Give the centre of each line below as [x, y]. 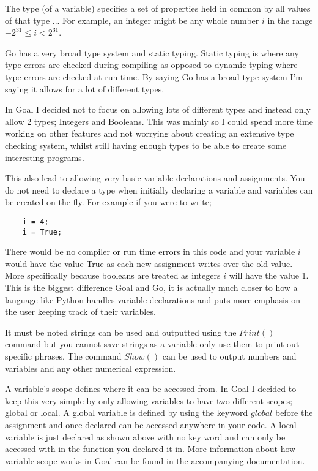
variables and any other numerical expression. [91, 368]
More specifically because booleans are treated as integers [113, 275]
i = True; [42, 232]
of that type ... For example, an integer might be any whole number [132, 20]
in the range [290, 20]
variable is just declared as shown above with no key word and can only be [145, 436]
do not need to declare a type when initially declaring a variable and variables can [159, 190]
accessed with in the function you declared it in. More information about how [150, 449]
